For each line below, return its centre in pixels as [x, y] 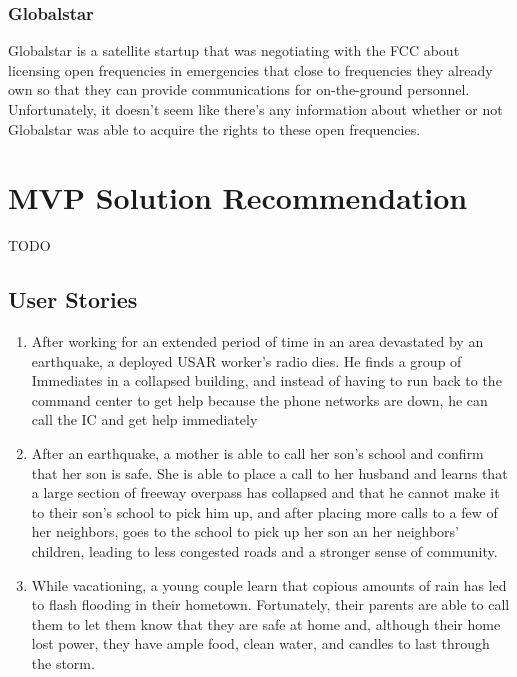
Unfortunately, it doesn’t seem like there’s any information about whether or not [255, 109]
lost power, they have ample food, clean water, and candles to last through [260, 643]
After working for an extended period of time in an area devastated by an [257, 341]
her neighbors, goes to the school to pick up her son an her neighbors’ [245, 531]
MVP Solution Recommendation [238, 197]
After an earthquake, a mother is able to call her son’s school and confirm [257, 453]
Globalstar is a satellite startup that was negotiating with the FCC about [234, 50]
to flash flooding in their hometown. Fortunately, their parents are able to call [270, 604]
